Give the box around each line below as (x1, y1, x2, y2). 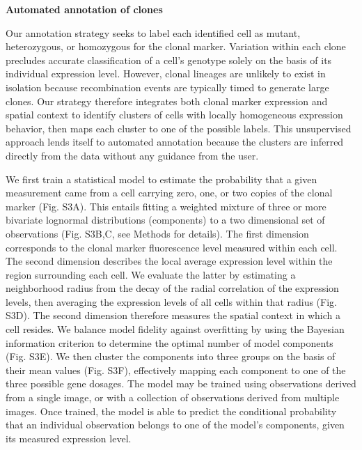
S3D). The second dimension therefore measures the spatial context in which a (6, 308, 340, 323)
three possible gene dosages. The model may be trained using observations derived (6, 376, 356, 391)
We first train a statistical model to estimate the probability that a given (6, 171, 317, 186)
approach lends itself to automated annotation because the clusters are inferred (6, 134, 344, 149)
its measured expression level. (6, 430, 132, 445)
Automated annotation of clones (6, 2, 163, 16)
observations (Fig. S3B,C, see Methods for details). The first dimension (6, 226, 309, 240)
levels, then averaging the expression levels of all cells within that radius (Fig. (6, 294, 337, 309)
